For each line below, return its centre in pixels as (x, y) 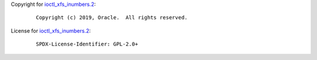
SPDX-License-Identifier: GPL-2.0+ (87, 44)
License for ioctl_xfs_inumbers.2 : (51, 31)
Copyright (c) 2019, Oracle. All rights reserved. (112, 18)
